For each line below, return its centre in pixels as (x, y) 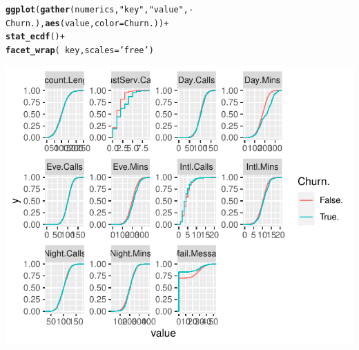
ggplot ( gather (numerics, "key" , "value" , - (100, 10)
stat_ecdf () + (35, 37)
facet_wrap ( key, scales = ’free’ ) (80, 50)
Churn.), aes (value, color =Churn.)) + (87, 23)
